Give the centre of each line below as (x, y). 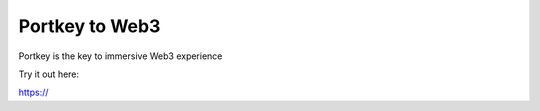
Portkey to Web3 (89, 26)
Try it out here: (49, 74)
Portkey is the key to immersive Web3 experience (120, 56)
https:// (33, 92)
